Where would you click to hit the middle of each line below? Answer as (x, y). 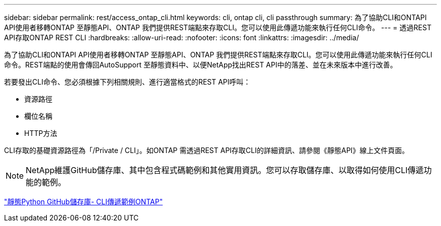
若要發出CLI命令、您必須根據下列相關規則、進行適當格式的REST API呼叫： (127, 82)
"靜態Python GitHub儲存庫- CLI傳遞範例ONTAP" (84, 202)
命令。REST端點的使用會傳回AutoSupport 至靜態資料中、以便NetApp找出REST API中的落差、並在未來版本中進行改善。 (201, 65)
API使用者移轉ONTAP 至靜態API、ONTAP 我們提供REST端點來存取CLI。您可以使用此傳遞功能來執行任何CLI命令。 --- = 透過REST (218, 27)
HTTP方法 (41, 133)
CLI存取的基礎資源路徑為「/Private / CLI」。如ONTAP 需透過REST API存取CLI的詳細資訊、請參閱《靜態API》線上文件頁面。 (207, 150)
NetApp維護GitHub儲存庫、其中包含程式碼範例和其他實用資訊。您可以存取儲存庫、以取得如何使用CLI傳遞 (225, 170)
